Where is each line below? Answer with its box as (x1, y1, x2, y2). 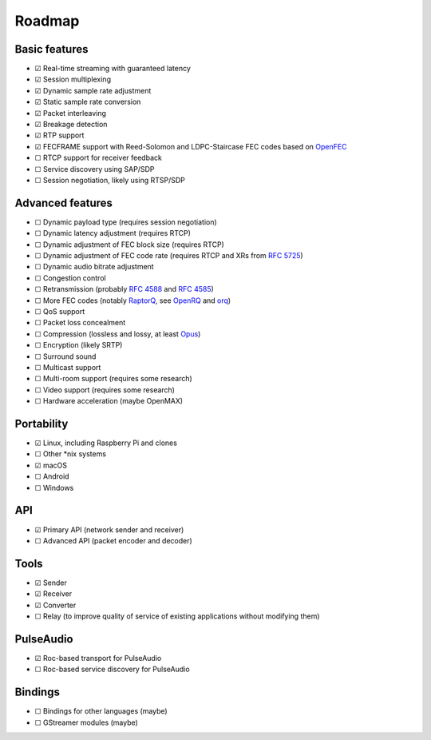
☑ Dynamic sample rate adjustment (34, 86, 152, 95)
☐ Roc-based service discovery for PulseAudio (34, 664, 191, 674)
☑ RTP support (34, 130, 85, 140)
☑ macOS (34, 460, 68, 470)
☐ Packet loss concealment (34, 318, 126, 328)
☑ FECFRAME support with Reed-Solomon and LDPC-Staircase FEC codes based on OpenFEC (34, 141, 347, 151)
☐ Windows (34, 483, 74, 492)
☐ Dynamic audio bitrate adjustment (34, 262, 155, 272)
